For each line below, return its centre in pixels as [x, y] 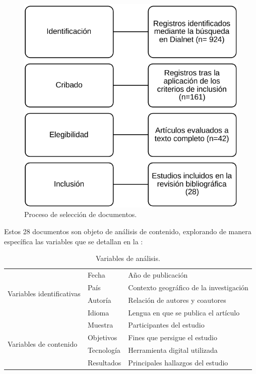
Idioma [98, 312]
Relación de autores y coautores [177, 300]
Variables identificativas [44, 293]
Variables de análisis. [128, 258]
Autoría [99, 300]
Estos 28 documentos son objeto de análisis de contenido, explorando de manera [128, 231]
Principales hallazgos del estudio [178, 363]
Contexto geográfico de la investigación [188, 287]
